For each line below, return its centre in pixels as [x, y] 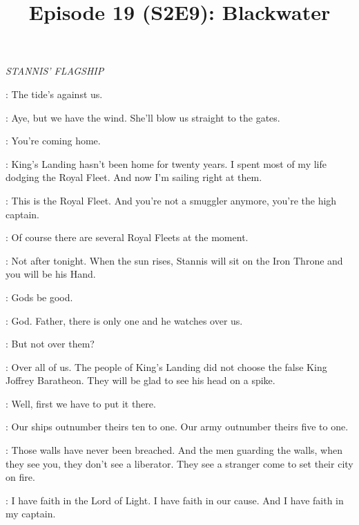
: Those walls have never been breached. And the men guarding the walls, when [174, 450]
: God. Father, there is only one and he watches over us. [124, 320]
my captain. [31, 514]
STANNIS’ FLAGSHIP [55, 71]
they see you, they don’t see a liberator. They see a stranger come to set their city [179, 463]
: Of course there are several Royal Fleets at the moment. [127, 237]
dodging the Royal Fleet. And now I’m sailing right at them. [134, 177]
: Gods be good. [39, 297]
